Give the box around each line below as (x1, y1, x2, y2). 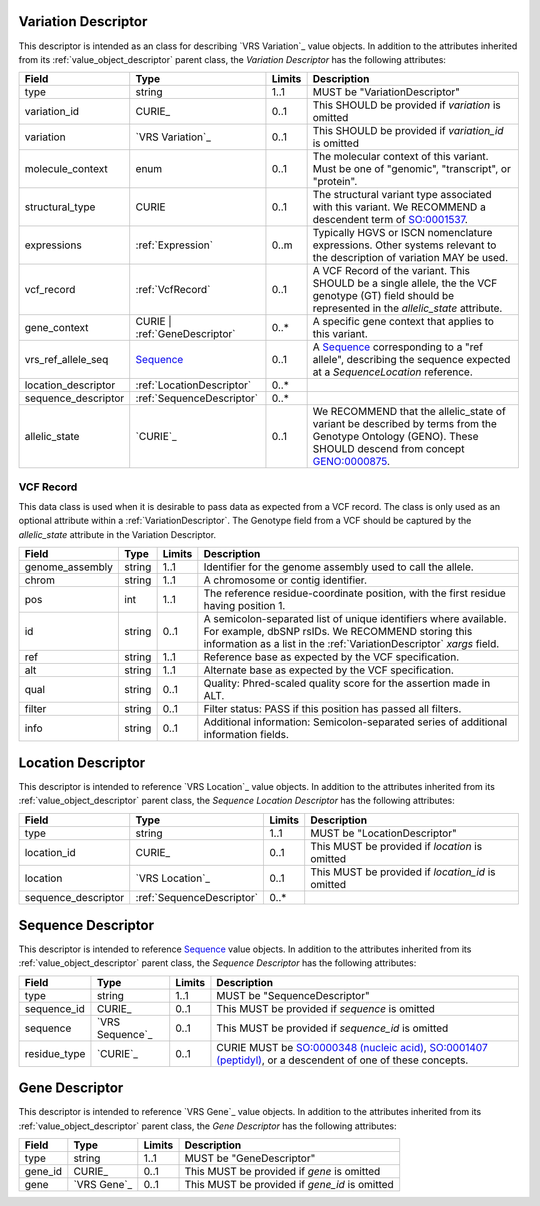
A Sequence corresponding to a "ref (312, 340, 484, 354)
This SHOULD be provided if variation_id (312, 124, 504, 138)
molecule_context (24, 162, 109, 176)
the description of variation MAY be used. (312, 251, 509, 265)
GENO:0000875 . (312, 455, 390, 469)
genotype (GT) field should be (312, 289, 455, 303)
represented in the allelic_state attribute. (312, 301, 503, 315)
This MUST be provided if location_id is (310, 865, 496, 879)
